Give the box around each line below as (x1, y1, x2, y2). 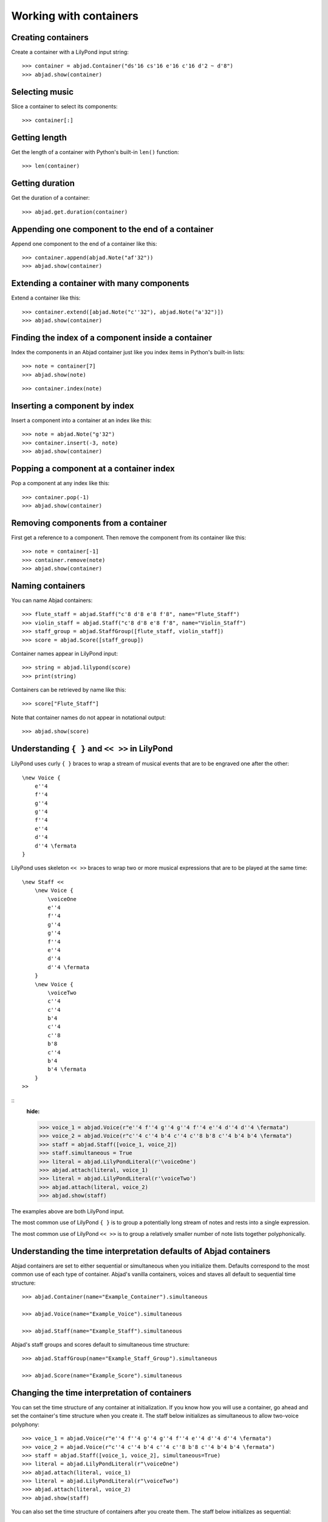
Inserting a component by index (11, 401, 134, 411)
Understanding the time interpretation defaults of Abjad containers (11, 1246, 271, 1257)
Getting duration (11, 178, 75, 189)
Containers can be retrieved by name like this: (11, 686, 126, 693)
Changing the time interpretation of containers (11, 1387, 192, 1398)
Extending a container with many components (11, 278, 190, 289)
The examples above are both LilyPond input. (11, 1208, 125, 1215)
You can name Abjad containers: (11, 597, 93, 604)
